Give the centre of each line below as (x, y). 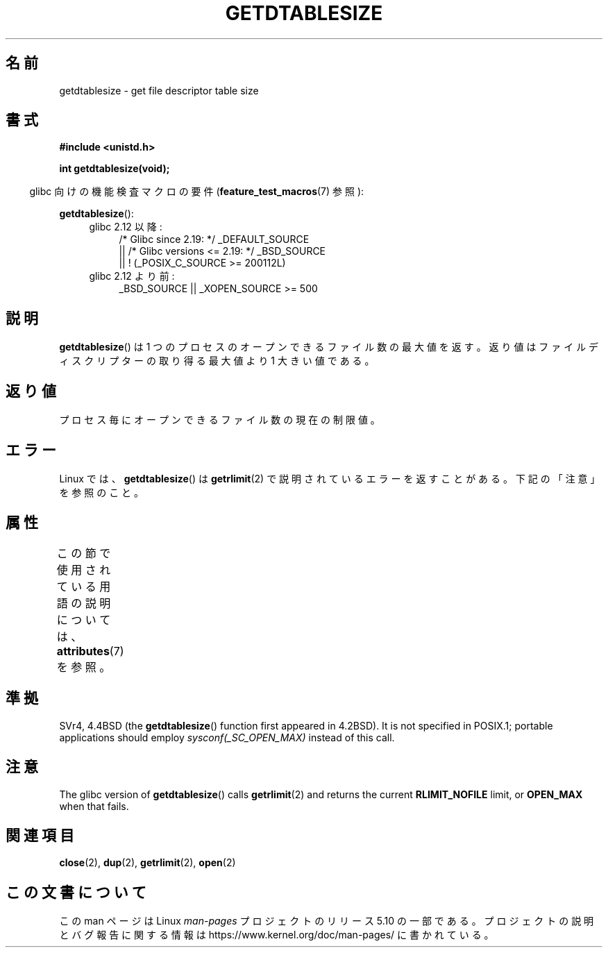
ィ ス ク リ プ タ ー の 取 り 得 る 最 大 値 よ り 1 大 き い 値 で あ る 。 (217, 361)
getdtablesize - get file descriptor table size (159, 90)
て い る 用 (84, 586)
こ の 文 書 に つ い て (76, 892)
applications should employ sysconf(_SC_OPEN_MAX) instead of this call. (227, 737)
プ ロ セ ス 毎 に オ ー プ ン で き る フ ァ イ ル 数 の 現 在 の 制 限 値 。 (220, 420)
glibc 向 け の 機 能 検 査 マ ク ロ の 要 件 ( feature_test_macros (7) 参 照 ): (197, 192)
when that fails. (94, 806)
